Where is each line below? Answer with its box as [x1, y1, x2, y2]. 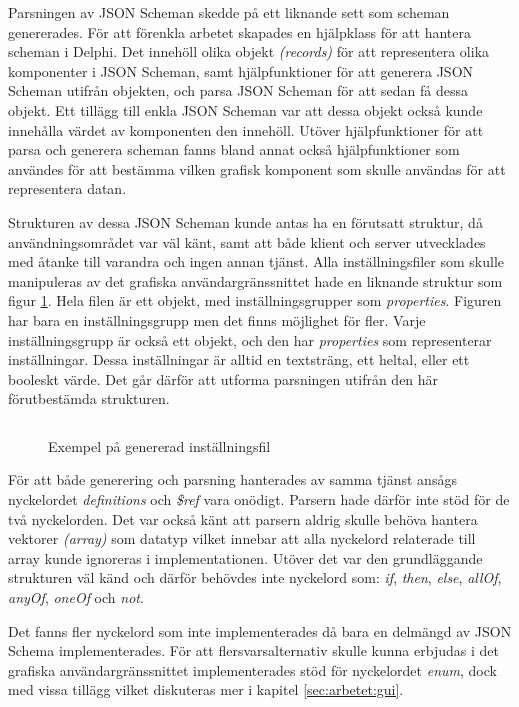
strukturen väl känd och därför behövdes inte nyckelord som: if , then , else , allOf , [8, 567, 502, 588]
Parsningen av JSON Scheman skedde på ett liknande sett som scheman [8, 2, 450, 22]
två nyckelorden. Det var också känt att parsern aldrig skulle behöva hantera [8, 508, 478, 529]
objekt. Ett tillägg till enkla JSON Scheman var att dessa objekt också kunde [8, 99, 483, 120]
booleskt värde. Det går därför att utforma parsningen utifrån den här [8, 368, 439, 389]
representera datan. [8, 178, 127, 199]
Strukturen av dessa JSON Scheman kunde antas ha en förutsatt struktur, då [8, 211, 483, 232]
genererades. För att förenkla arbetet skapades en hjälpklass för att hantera [8, 21, 471, 42]
